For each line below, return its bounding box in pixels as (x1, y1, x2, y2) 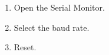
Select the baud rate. (14, 21, 90, 33)
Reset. (14, 41, 37, 53)
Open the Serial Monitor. (14, 1, 105, 13)
